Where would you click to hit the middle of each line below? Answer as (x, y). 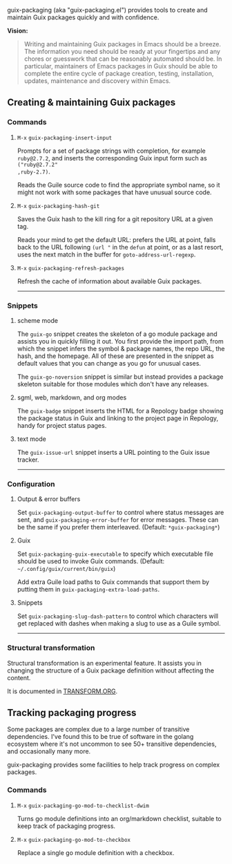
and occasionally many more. (49, 751)
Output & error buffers (49, 499)
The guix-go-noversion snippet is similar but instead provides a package (120, 377)
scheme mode (38, 320)
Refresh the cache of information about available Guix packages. (109, 281)
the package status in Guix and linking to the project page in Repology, (118, 418)
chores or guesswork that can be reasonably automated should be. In (123, 59)
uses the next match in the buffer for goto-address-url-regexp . (106, 254)
